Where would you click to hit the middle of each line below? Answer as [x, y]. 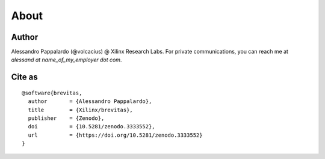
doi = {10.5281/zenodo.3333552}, [92, 127]
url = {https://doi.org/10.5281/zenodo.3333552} [115, 135]
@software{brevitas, [52, 93]
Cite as [25, 77]
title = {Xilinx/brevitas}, [81, 110]
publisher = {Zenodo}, [66, 118]
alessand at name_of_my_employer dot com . [67, 60]
